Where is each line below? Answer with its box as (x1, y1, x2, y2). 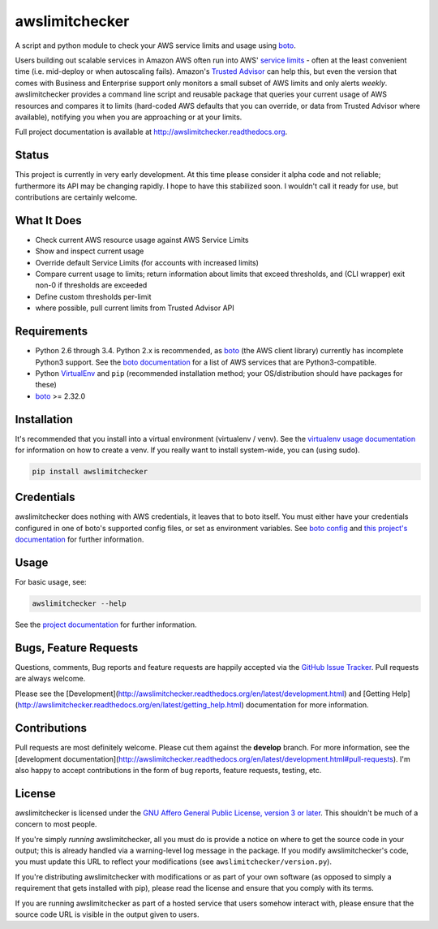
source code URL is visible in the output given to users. (15, 910, 200, 919)
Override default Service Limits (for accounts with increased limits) (35, 257, 260, 267)
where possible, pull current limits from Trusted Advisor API (35, 303, 234, 313)
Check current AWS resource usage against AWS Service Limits (35, 235, 249, 244)
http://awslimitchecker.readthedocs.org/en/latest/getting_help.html (17, 700, 242, 710)
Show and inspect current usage (35, 246, 144, 256)
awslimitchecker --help (32, 599, 127, 608)
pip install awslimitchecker (32, 467, 148, 476)
